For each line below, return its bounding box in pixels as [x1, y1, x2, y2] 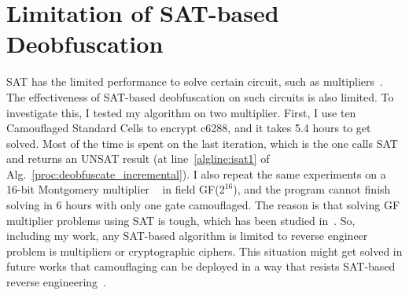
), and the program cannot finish [233, 181, 391, 197]
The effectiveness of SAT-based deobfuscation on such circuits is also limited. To [6, 88, 394, 105]
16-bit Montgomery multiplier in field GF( [6, 181, 219, 197]
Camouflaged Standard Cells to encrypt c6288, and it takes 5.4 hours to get [6, 120, 371, 136]
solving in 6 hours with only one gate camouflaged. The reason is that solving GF [6, 197, 400, 213]
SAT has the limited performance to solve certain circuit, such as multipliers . [6, 73, 383, 90]
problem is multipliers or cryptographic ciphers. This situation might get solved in [6, 242, 403, 259]
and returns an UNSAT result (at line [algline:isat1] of [6, 150, 270, 167]
